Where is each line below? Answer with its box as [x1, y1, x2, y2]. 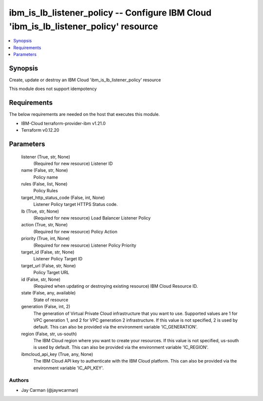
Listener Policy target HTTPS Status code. [33, 201, 118, 207]
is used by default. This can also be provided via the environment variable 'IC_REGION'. [33, 345, 209, 350]
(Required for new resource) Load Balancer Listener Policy [33, 215, 151, 221]
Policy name [33, 174, 58, 180]
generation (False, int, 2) [21, 304, 71, 310]
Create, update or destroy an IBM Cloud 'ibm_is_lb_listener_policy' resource [9, 77, 161, 83]
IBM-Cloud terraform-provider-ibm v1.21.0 [21, 120, 106, 126]
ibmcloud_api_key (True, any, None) [21, 351, 94, 357]
